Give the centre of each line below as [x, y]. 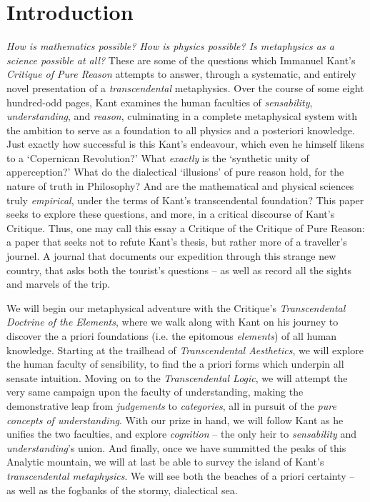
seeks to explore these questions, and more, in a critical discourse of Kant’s [171, 214]
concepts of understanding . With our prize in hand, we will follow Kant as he [175, 420]
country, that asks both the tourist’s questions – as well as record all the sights [179, 270]
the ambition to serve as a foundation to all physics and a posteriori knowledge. [181, 130]
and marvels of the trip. [59, 284]
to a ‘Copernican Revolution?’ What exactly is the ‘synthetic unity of [158, 157]
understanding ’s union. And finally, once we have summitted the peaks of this [176, 447]
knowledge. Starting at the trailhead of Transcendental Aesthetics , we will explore [185, 350]
